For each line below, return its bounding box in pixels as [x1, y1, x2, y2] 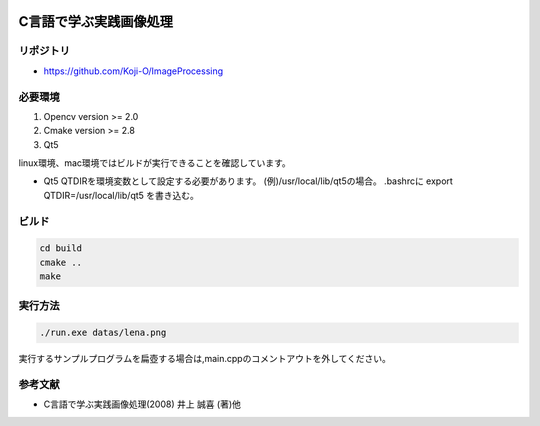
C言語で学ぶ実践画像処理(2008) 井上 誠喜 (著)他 [43, 398, 242, 410]
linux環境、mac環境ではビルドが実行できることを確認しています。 [18, 157, 291, 169]
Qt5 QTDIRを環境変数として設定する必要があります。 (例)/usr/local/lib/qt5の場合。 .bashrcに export [43, 175, 454, 187]
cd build [39, 243, 83, 254]
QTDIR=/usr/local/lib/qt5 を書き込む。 [43, 189, 200, 201]
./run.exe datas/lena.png [39, 327, 167, 339]
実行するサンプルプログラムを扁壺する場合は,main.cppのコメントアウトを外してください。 [18, 353, 392, 365]
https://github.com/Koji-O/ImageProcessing [43, 65, 224, 77]
